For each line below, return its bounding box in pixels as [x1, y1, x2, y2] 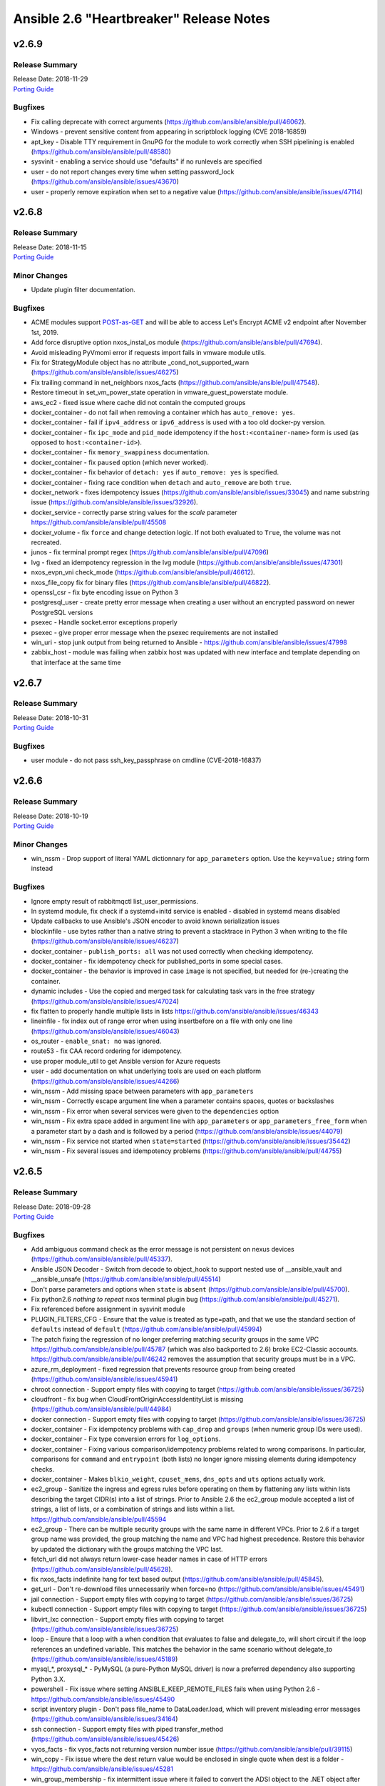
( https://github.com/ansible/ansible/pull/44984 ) [31, 1405, 172, 1414]
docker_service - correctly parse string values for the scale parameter [31, 508, 238, 517]
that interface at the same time [31, 658, 121, 667]
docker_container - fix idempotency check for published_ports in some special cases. [31, 957, 283, 965]
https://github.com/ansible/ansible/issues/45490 [31, 1695, 175, 1703]
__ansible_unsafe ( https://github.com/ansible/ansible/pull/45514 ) [31, 1275, 221, 1284]
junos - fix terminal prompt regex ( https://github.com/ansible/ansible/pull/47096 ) [31, 548, 269, 557]
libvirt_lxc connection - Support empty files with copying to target [31, 1615, 224, 1623]
